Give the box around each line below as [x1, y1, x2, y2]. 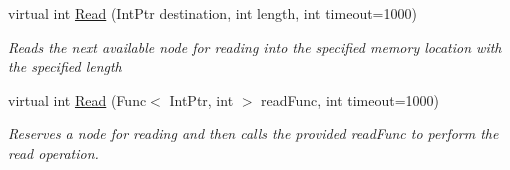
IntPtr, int [169, 89, 234, 110]
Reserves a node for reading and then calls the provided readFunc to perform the [8, 123, 499, 144]
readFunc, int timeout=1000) [261, 89, 440, 110]
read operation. [8, 142, 99, 163]
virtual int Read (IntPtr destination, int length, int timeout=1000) [8, 3, 417, 23]
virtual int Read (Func [8, 89, 147, 110]
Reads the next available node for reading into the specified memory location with [8, 36, 502, 57]
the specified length [8, 56, 122, 77]
